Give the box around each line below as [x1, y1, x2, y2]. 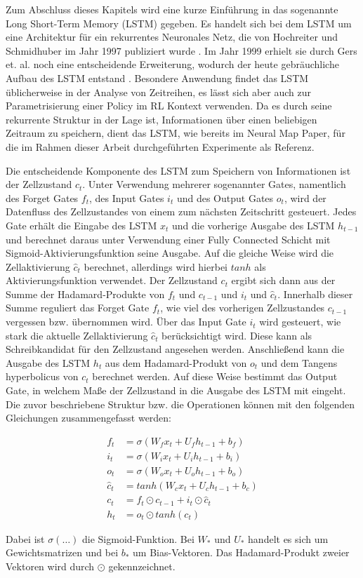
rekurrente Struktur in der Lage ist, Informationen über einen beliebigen [6, 112, 317, 126]
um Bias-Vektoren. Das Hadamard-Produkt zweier [133, 545, 350, 560]
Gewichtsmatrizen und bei [6, 545, 119, 560]
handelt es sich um [248, 531, 329, 546]
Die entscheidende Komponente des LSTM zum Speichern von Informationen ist [6, 163, 351, 177]
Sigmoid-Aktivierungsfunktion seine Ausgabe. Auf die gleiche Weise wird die [6, 246, 334, 260]
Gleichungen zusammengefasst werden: [6, 410, 172, 425]
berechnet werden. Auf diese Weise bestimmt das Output [92, 369, 338, 384]
